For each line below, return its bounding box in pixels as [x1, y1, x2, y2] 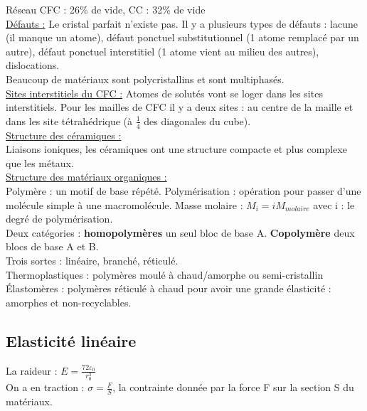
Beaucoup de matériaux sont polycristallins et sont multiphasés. [6, 71, 284, 86]
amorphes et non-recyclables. [6, 294, 132, 309]
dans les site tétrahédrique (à [6, 113, 133, 128]
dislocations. [6, 58, 60, 73]
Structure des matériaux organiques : [6, 169, 167, 184]
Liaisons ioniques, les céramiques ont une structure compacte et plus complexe [6, 142, 347, 156]
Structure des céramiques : [6, 127, 122, 142]
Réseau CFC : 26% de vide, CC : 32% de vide [6, 2, 206, 16]
